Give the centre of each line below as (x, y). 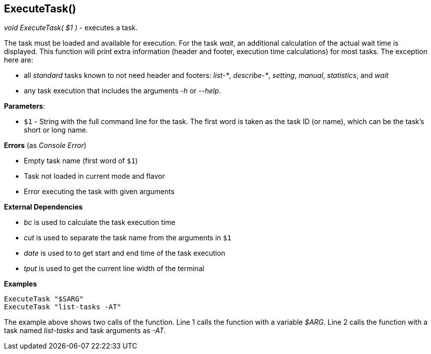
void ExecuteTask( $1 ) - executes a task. (71, 28)
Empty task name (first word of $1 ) (81, 161)
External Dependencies (43, 207)
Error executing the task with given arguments (99, 192)
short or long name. (56, 130)
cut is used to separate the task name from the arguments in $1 (128, 238)
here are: (19, 60)
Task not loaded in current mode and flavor (94, 176)
